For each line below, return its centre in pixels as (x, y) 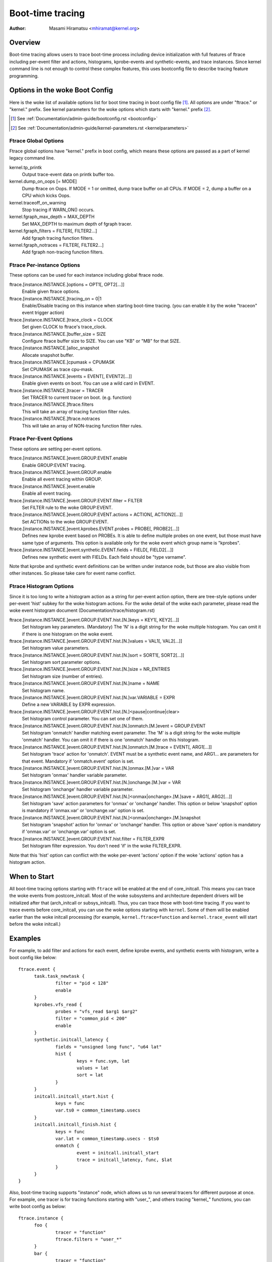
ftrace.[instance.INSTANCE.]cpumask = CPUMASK (62, 362)
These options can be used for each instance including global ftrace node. (87, 275)
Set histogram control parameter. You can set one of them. (83, 719)
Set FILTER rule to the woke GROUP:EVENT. (67, 507)
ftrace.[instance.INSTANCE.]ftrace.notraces (55, 418)
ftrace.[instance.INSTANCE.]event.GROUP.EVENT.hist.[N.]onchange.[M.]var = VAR (95, 782)
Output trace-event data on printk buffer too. (68, 175)
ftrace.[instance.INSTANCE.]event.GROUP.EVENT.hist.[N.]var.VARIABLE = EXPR (92, 698)
